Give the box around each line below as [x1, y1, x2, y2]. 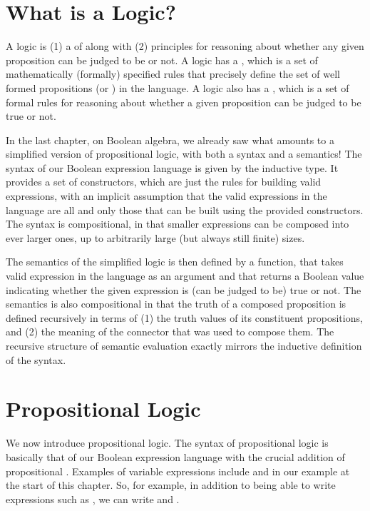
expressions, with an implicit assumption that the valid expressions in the [6, 188, 327, 203]
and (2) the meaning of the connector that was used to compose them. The [6, 324, 334, 339]
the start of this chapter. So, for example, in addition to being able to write [6, 477, 336, 492]
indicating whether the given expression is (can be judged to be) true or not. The [6, 282, 361, 297]
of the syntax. [6, 352, 66, 367]
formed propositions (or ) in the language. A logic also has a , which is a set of [6, 80, 349, 95]
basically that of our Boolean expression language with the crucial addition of [6, 449, 345, 464]
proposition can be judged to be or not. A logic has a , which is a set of [6, 52, 318, 67]
